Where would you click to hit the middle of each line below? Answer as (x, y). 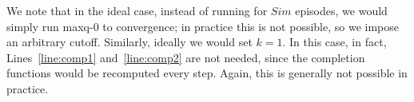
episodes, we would (341, 10)
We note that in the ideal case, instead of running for (137, 10)
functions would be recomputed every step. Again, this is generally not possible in (207, 73)
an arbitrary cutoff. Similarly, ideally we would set (129, 42)
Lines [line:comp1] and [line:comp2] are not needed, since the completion (186, 57)
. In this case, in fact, (334, 42)
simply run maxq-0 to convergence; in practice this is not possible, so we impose (203, 26)
